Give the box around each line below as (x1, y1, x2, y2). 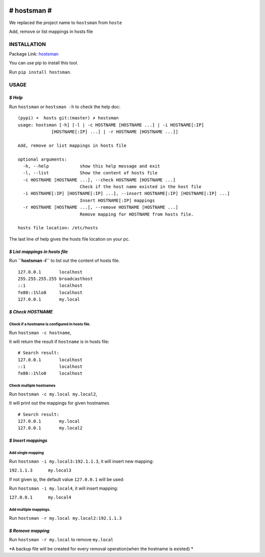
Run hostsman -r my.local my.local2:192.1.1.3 (9, 515, 122, 521)
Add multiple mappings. (9, 507, 51, 512)
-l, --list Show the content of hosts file (23, 170, 158, 176)
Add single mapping (9, 450, 44, 455)
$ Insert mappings (9, 438, 48, 444)
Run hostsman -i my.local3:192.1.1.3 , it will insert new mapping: (9, 458, 154, 464)
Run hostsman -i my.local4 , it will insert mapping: (9, 485, 118, 491)
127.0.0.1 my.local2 (18, 425, 83, 431)
